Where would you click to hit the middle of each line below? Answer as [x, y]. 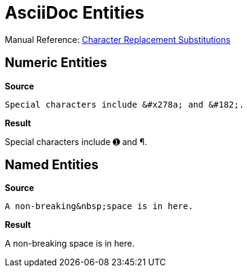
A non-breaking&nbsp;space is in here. [99, 206]
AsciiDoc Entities [75, 13]
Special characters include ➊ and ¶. [76, 141]
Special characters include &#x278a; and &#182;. [125, 104]
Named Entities [52, 165]
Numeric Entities [56, 63]
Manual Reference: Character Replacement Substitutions [118, 39]
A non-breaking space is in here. [70, 244]
